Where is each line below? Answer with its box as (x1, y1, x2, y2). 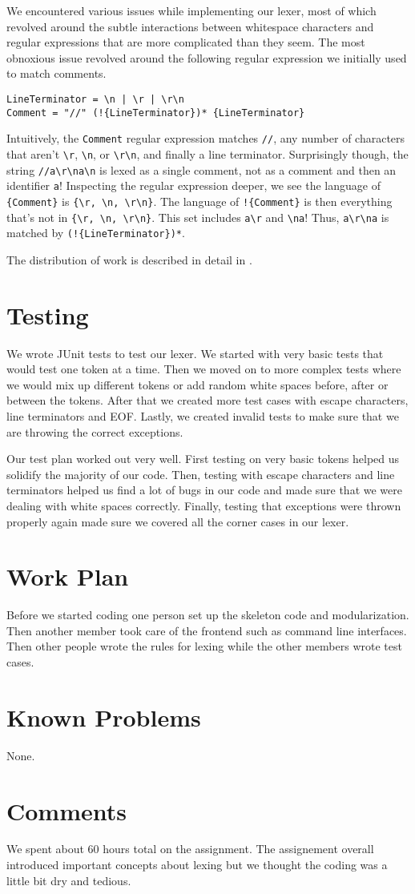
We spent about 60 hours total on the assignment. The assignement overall (6, 840, 374, 857)
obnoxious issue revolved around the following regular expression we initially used (6, 49, 407, 66)
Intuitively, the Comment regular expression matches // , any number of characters (6, 130, 405, 147)
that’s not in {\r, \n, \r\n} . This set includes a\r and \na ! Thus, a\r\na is (6, 208, 389, 225)
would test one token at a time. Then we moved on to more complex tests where (6, 360, 401, 377)
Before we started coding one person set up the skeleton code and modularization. (6, 606, 409, 623)
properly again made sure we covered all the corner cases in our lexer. (6, 513, 349, 530)
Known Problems (6, 700, 201, 733)
